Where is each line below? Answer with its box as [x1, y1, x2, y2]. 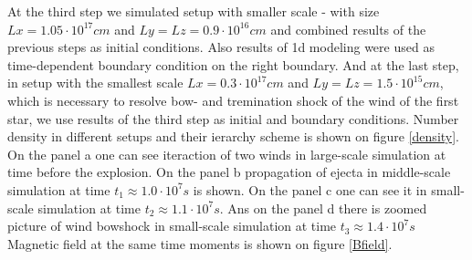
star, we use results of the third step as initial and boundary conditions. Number [7, 109, 459, 128]
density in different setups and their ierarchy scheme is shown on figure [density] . [7, 127, 460, 146]
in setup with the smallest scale [7, 73, 184, 92]
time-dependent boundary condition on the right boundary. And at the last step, [7, 55, 459, 74]
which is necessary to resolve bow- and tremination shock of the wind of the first [7, 90, 459, 109]
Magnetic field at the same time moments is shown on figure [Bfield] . [7, 234, 393, 253]
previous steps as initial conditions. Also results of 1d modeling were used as [7, 37, 435, 57]
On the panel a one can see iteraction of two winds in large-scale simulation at [7, 144, 446, 163]
